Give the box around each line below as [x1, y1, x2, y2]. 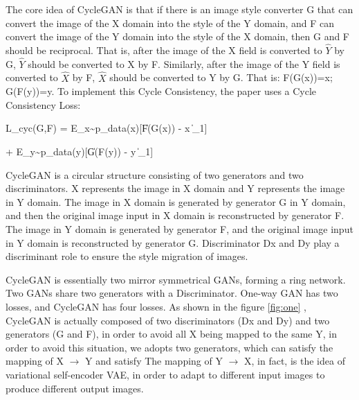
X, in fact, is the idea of [244, 354, 345, 368]
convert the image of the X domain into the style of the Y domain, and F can [6, 15, 335, 30]
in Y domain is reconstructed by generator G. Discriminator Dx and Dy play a [6, 235, 340, 250]
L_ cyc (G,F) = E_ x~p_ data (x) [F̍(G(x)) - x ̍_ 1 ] [6, 121, 208, 135]
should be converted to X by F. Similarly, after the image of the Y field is [28, 56, 340, 71]
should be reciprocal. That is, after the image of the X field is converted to [6, 43, 322, 57]
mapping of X [6, 354, 64, 368]
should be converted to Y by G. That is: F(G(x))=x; [109, 70, 333, 85]
